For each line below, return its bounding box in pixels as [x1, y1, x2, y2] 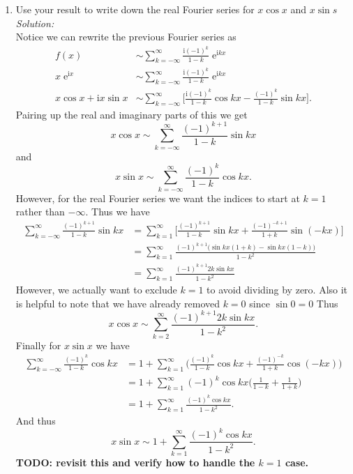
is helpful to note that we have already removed [15, 296, 220, 310]
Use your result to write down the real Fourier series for [15, 2, 255, 16]
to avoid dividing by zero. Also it [206, 282, 348, 297]
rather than [15, 204, 65, 219]
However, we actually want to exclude [15, 282, 177, 297]
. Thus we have [85, 204, 150, 219]
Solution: [15, 15, 54, 30]
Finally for [15, 337, 61, 352]
